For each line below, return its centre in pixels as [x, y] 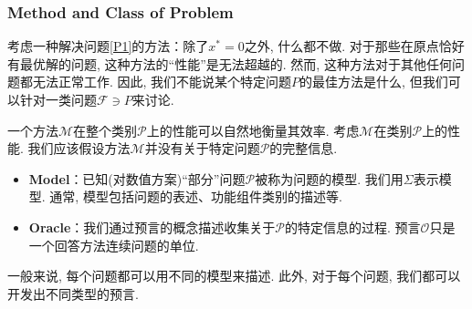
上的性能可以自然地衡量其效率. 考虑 [253, 130]
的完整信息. [304, 148]
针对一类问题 [58, 99]
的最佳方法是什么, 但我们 [374, 82]
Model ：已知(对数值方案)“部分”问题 [137, 178]
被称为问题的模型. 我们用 [329, 178]
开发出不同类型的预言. [73, 293]
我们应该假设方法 [79, 148]
